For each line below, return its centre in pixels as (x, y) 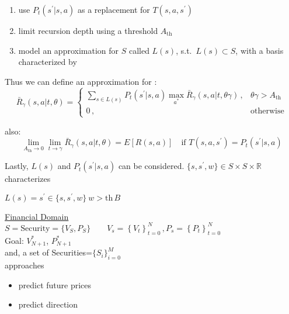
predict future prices (55, 284)
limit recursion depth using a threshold (88, 30)
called (139, 50)
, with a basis (260, 50)
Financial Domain (37, 216)
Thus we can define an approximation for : (81, 81)
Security (35, 228)
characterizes (28, 179)
